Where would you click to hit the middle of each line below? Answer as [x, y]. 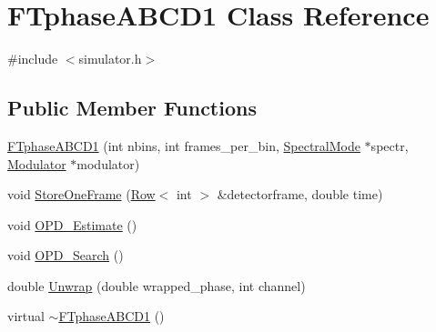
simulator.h [110, 59]
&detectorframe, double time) [300, 194]
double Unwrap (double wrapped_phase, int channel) [157, 285]
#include [33, 59]
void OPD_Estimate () [72, 224]
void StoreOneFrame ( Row [81, 194]
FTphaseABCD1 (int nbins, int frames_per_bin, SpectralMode [184, 145]
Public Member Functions [132, 108]
